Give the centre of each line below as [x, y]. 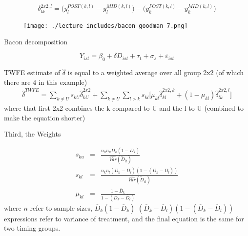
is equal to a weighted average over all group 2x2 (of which [155, 72]
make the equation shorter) [45, 117]
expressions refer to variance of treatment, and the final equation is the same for [124, 218]
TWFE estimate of [32, 72]
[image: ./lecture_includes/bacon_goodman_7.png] [106, 26]
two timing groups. [32, 228]
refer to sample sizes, [61, 207]
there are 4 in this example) [46, 82]
